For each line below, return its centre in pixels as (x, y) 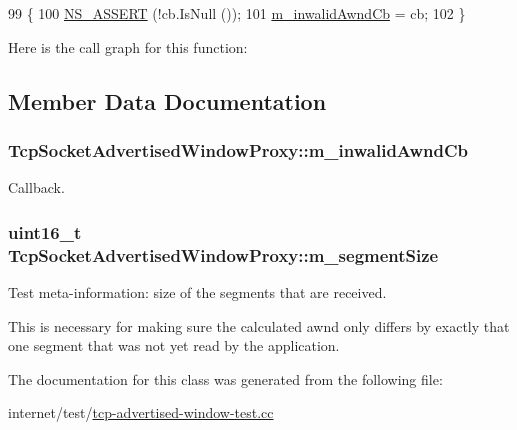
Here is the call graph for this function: (128, 46)
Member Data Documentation (167, 100)
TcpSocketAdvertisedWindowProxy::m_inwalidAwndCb (238, 149)
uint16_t (45, 231)
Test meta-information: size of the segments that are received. (197, 291)
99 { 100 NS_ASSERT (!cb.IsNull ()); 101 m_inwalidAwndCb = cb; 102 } (237, 13)
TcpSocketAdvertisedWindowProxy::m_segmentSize (223, 254)
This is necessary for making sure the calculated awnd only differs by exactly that (259, 325)
